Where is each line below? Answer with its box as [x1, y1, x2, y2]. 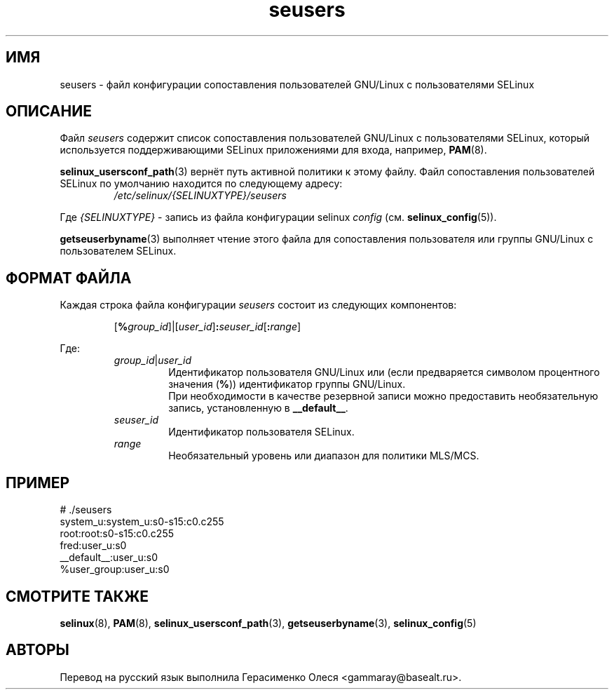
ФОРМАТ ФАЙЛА [6, 269, 132, 287]
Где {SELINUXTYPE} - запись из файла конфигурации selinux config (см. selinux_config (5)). [60, 211, 497, 224]
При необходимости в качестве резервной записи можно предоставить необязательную [168, 390, 599, 403]
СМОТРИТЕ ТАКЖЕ [6, 587, 149, 605]
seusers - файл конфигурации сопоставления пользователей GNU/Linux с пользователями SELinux [60, 78, 535, 90]
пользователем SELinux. [60, 245, 177, 257]
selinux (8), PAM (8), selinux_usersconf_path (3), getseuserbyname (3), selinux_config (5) [60, 616, 477, 629]
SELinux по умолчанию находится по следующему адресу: [60, 177, 343, 190]
